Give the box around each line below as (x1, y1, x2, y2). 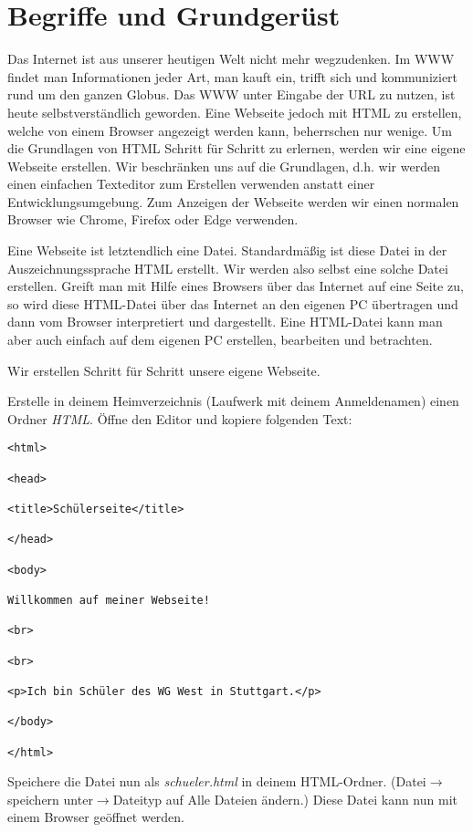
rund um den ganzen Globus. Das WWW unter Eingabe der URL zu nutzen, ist (7, 85, 456, 104)
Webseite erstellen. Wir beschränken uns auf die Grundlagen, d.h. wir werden (7, 156, 440, 175)
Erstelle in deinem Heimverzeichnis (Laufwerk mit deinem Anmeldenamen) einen (7, 391, 459, 411)
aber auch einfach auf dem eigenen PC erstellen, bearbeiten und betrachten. (7, 330, 433, 349)
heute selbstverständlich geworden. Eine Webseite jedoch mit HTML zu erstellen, (7, 102, 462, 121)
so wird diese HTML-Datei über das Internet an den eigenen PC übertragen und (7, 294, 458, 313)
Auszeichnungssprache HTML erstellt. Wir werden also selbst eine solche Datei (7, 258, 448, 277)
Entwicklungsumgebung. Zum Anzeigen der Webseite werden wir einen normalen (7, 192, 459, 211)
